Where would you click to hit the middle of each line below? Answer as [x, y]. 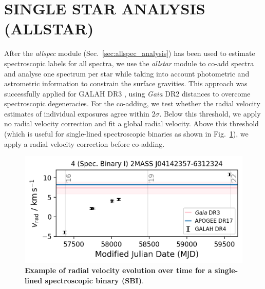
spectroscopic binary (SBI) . [94, 280]
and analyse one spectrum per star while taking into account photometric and [127, 73]
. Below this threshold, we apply [210, 113]
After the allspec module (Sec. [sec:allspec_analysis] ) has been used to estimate [130, 53]
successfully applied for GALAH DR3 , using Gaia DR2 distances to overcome [127, 93]
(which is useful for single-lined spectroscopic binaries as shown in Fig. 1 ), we [126, 134]
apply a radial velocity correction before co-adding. [84, 143]
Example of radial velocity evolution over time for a [118, 270]
